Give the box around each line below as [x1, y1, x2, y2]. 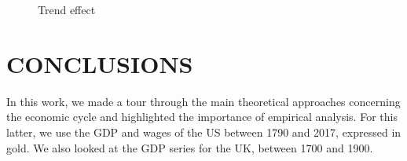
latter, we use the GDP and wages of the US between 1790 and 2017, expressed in [6, 123, 401, 140]
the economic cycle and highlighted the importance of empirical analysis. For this [6, 108, 398, 125]
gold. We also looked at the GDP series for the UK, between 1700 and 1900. [6, 139, 373, 156]
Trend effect [38, 2, 96, 17]
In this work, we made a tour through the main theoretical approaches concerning [6, 93, 401, 109]
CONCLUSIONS [6, 47, 193, 79]
